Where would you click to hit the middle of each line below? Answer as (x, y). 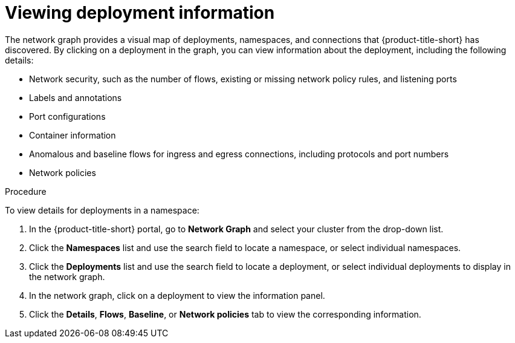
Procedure (26, 191)
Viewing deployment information (140, 13)
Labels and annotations (76, 97)
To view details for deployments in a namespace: (102, 210)
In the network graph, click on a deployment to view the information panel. (177, 295)
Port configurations (67, 116)
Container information (73, 135)
